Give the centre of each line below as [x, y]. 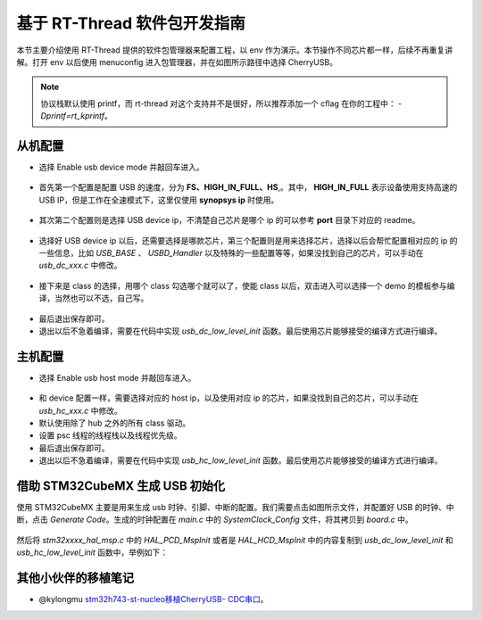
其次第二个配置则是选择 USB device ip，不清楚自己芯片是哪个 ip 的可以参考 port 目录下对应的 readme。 [229, 220]
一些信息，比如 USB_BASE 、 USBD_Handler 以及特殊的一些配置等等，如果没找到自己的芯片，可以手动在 [231, 252]
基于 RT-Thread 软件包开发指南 [131, 23]
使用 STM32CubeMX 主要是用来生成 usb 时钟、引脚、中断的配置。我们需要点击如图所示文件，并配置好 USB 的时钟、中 [235, 508]
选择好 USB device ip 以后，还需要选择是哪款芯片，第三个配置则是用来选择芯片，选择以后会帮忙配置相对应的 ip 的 [248, 240]
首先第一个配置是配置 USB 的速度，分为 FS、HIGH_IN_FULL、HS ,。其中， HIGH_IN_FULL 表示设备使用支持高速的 [248, 187]
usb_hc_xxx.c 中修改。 [80, 410]
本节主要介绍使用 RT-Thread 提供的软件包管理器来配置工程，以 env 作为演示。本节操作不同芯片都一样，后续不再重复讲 [235, 50]
